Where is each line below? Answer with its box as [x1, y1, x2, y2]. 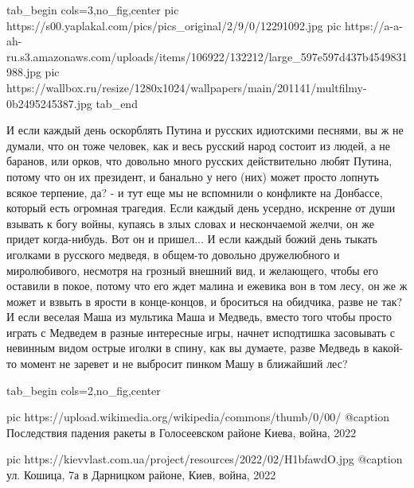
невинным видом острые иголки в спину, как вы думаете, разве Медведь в [6, 339, 369, 356]
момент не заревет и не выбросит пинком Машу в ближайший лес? [20, 355, 348, 372]
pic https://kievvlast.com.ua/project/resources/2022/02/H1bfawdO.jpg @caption [6, 451, 403, 467]
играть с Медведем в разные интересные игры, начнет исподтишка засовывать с [6, 323, 395, 340]
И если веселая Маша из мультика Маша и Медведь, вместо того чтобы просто [6, 308, 393, 325]
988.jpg [6, 64, 41, 80]
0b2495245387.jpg [6, 95, 92, 111]
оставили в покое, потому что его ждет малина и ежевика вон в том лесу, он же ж [6, 277, 408, 294]
